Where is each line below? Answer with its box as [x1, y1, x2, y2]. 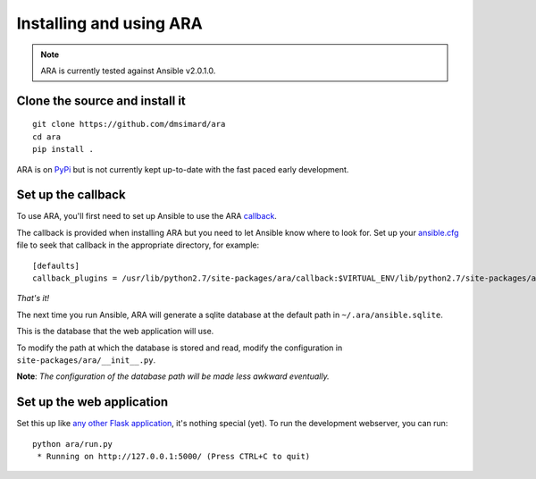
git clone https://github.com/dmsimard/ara [32, 119, 226, 130]
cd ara [32, 131, 62, 142]
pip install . [32, 144, 94, 155]
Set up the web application [16, 394, 169, 410]
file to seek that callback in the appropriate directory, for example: [16, 239, 260, 250]
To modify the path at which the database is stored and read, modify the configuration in [16, 342, 343, 353]
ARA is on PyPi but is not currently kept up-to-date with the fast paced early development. [16, 164, 349, 174]
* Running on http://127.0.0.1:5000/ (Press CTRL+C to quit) [37, 451, 311, 462]
